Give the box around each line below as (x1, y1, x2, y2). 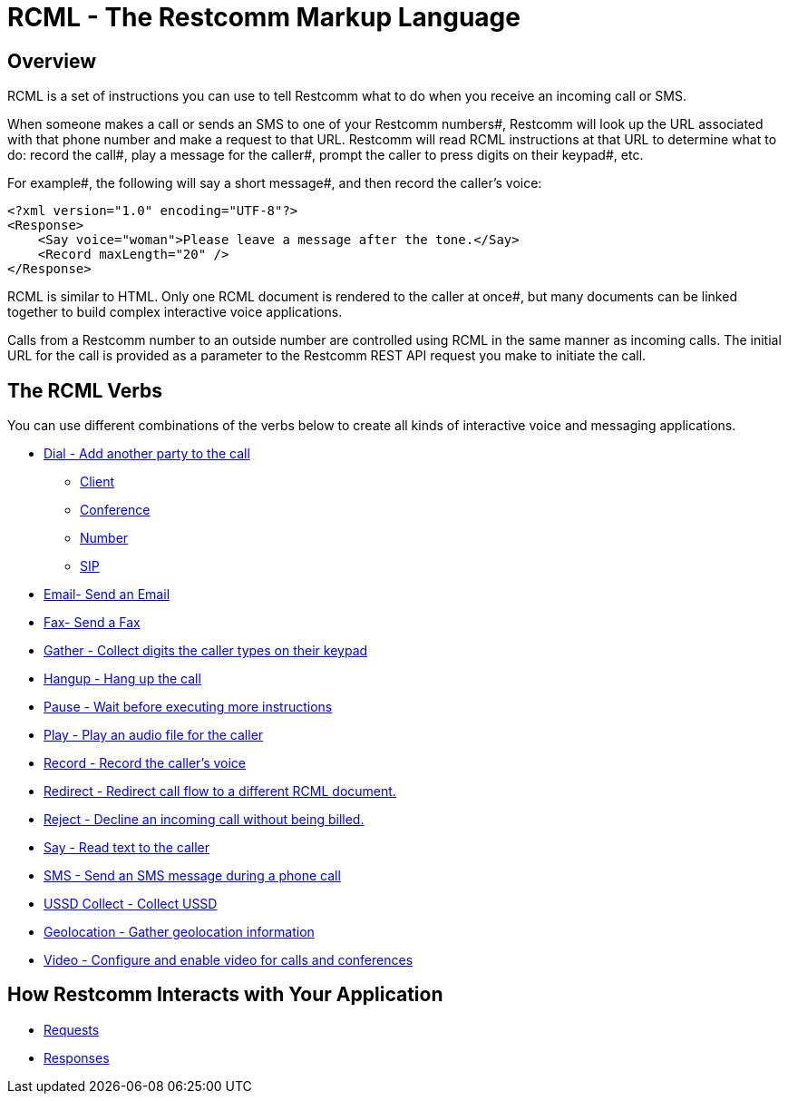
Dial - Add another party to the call (44, 446, 250, 462)
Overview (7, 49, 97, 73)
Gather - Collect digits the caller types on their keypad (44, 643, 368, 659)
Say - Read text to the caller (44, 840, 209, 856)
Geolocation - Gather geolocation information (44, 924, 315, 940)
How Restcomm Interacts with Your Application (7, 983, 443, 1007)
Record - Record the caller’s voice (44, 755, 247, 772)
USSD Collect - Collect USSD (44, 896, 218, 912)
